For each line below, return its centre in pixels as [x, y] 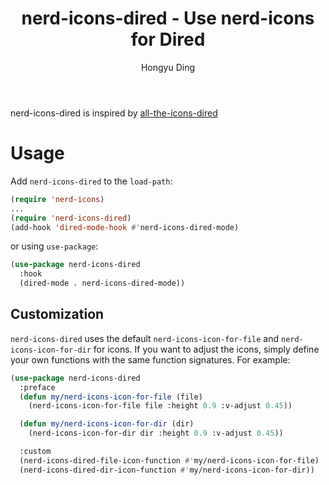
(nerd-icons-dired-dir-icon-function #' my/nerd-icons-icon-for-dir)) [167, 470]
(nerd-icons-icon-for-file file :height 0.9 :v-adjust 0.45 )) [160, 406]
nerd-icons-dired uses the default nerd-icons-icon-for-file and [145, 338]
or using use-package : [54, 246]
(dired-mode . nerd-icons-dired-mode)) [102, 283]
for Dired [168, 39]
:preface [37, 387]
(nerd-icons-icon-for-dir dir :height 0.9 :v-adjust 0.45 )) [156, 433]
